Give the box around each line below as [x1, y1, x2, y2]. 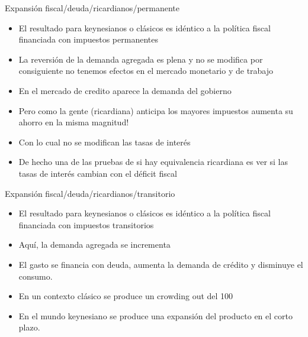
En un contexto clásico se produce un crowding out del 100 [18, 290, 233, 302]
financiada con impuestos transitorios [18, 218, 154, 231]
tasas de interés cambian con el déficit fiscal [18, 167, 177, 179]
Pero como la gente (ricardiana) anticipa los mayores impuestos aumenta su [18, 104, 293, 116]
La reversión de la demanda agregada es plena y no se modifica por [18, 53, 263, 65]
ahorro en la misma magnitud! [18, 116, 129, 128]
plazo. [18, 321, 40, 333]
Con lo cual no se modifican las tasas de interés [18, 135, 191, 148]
